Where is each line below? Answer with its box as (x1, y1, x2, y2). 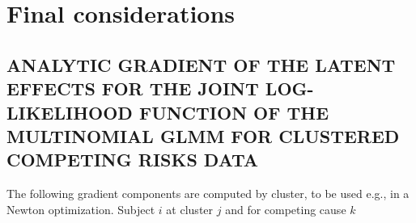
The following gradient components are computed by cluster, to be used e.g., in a (6, 185, 410, 202)
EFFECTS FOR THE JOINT (6, 76, 259, 101)
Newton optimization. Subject (6, 200, 155, 217)
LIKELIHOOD (6, 99, 133, 124)
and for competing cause (225, 200, 346, 217)
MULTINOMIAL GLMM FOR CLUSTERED (6, 123, 400, 148)
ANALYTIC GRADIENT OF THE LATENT (6, 52, 396, 77)
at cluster (166, 200, 214, 217)
